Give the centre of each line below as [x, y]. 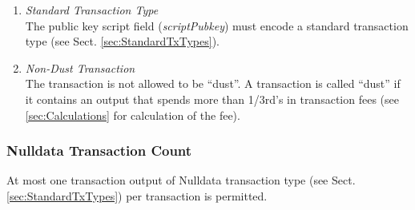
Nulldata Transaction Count [99, 151]
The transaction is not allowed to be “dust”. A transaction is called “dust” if [213, 83]
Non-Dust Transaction [80, 67]
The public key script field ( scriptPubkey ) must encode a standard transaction [217, 25]
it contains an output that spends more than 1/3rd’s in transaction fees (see [212, 99]
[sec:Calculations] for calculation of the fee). [133, 115]
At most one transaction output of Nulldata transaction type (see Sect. [181, 180]
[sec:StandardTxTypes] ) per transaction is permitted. [137, 195]
